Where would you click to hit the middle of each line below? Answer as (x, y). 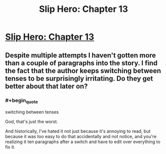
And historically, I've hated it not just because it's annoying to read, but (78, 131)
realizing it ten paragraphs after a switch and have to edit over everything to (83, 142)
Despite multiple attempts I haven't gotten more (81, 55)
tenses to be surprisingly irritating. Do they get (79, 78)
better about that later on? (46, 86)
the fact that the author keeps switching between (83, 71)
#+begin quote (22, 101)
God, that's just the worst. (32, 122)
